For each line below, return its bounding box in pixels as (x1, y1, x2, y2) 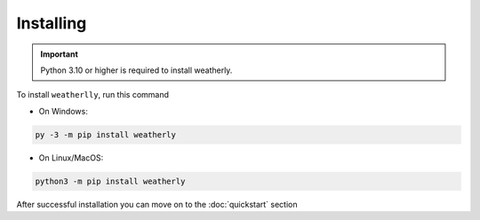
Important (40, 49, 79, 59)
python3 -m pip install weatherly (35, 176, 186, 186)
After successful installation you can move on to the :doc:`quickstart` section (16, 199, 298, 209)
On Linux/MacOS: (38, 152, 104, 163)
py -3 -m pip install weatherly (35, 130, 177, 139)
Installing (16, 13, 87, 33)
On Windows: (38, 106, 88, 116)
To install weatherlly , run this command (16, 90, 169, 100)
